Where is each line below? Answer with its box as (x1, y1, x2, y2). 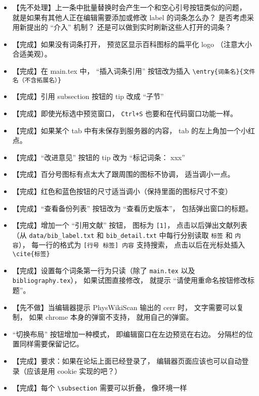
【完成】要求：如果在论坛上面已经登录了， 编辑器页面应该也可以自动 (12, 356, 242, 366)
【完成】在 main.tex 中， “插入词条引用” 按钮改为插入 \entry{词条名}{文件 (12, 65, 255, 76)
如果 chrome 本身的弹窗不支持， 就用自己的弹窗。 (29, 312, 193, 322)
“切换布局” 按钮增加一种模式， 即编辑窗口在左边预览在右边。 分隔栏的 (12, 328, 246, 339)
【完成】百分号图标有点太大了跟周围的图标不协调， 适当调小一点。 (12, 169, 235, 179)
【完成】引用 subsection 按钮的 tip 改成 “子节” (12, 91, 164, 102)
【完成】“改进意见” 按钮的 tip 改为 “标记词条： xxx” (12, 152, 185, 162)
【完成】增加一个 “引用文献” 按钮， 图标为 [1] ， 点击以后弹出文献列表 (12, 220, 247, 230)
